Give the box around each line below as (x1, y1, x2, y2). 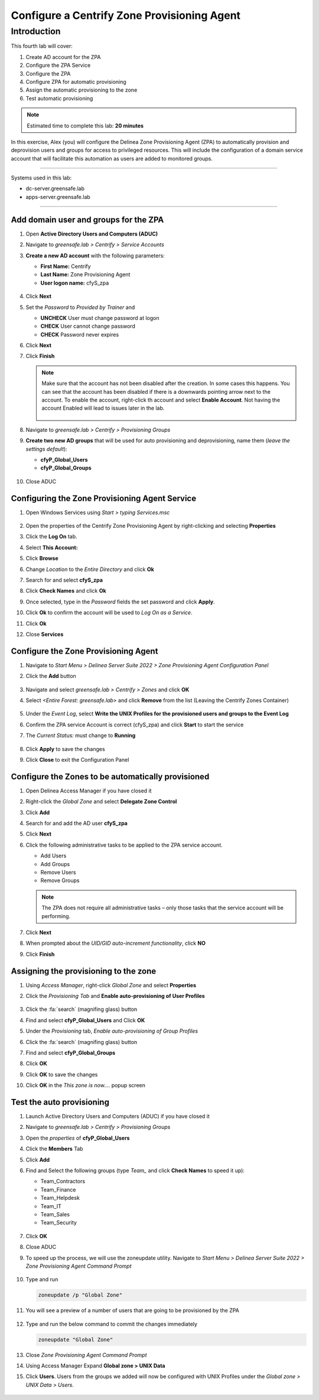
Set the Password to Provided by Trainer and (25, 304, 135, 311)
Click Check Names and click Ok (25, 588, 106, 595)
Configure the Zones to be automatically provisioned (11, 771, 210, 782)
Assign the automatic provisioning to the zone (25, 86, 138, 94)
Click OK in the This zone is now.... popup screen (25, 1082, 146, 1089)
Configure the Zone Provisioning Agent (11, 646, 158, 656)
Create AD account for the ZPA (25, 53, 101, 60)
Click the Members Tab (25, 1146, 83, 1153)
